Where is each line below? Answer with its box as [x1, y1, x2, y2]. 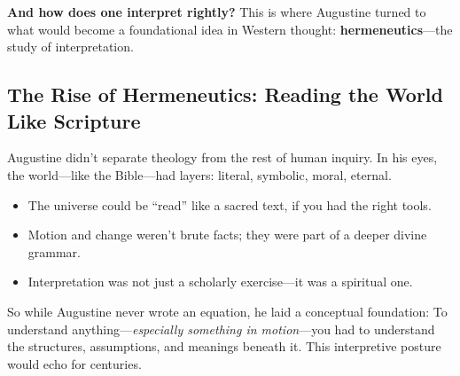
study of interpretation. [7, 37, 134, 56]
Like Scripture [7, 106, 141, 134]
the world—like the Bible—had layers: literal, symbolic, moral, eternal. [7, 165, 392, 184]
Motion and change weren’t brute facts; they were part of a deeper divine [27, 225, 427, 244]
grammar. [27, 242, 81, 261]
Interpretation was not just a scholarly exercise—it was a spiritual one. [27, 272, 413, 291]
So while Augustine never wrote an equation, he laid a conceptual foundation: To [7, 302, 448, 320]
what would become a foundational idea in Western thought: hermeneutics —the [7, 20, 453, 38]
